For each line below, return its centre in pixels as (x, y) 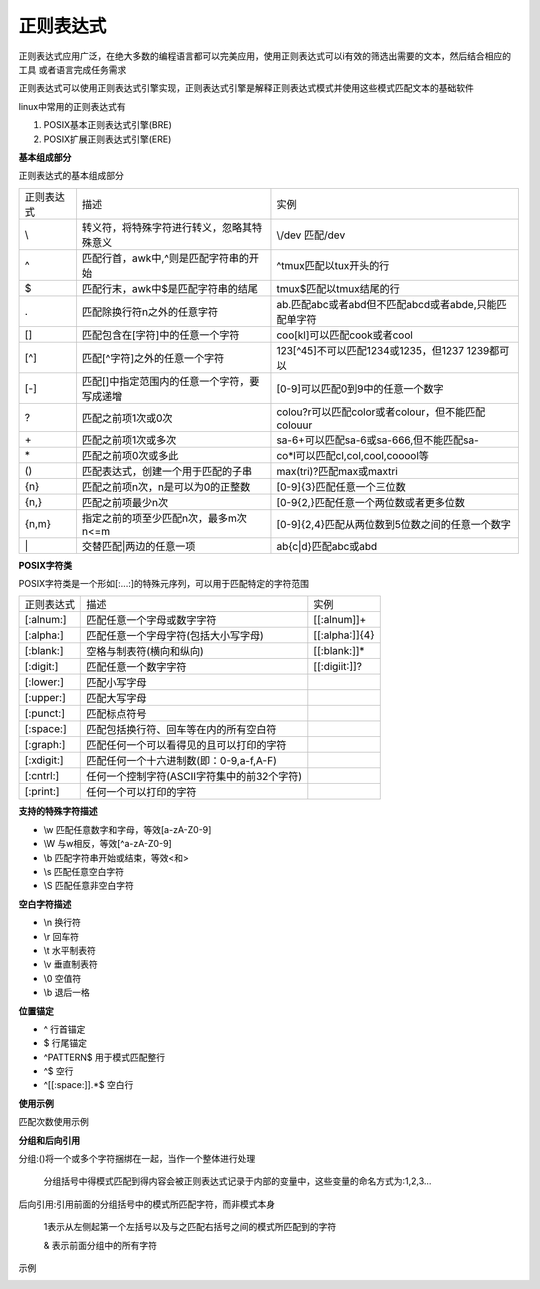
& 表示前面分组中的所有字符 (100, 1245)
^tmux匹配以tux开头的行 (333, 265)
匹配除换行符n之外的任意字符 (150, 312)
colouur (294, 425)
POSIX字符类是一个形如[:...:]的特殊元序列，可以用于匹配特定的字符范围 (164, 584)
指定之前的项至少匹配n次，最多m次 (164, 518)
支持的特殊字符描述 (58, 811)
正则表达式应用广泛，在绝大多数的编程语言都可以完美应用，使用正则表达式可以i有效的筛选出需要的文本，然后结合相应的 (265, 56)
